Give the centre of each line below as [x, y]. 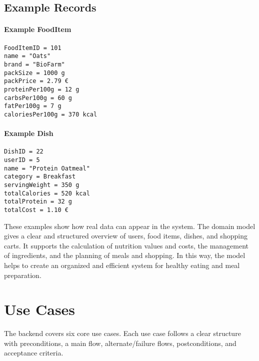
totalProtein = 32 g [38, 202]
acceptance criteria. [34, 353]
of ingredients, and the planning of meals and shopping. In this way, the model [125, 255]
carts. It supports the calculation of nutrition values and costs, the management [126, 245]
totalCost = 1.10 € [36, 210]
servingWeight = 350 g [42, 185]
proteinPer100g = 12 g [42, 89]
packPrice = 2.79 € [36, 81]
